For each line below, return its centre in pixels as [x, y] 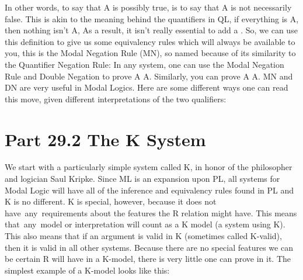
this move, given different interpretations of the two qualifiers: [116, 98]
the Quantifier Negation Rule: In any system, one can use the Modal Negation [144, 64]
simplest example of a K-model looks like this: [87, 270]
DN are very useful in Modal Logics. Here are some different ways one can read [147, 87]
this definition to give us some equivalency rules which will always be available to [150, 41]
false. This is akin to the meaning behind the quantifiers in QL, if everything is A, [152, 18]
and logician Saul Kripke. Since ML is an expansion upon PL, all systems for [142, 179]
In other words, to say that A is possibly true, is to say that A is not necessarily [148, 7]
